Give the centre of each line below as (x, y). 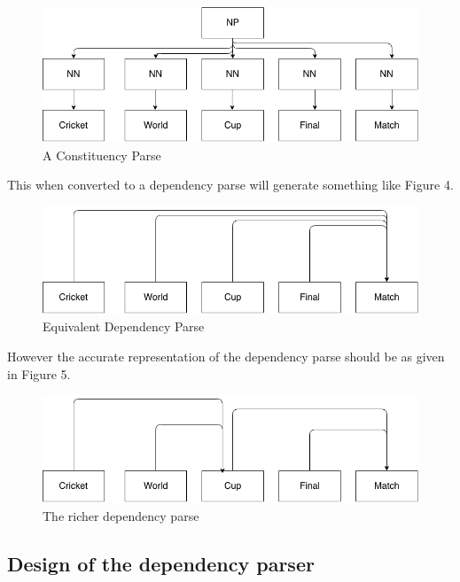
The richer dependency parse (121, 516)
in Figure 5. (39, 373)
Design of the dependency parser (161, 564)
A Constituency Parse (102, 155)
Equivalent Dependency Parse (124, 326)
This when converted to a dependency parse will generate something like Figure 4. (230, 185)
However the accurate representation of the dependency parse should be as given (226, 357)
